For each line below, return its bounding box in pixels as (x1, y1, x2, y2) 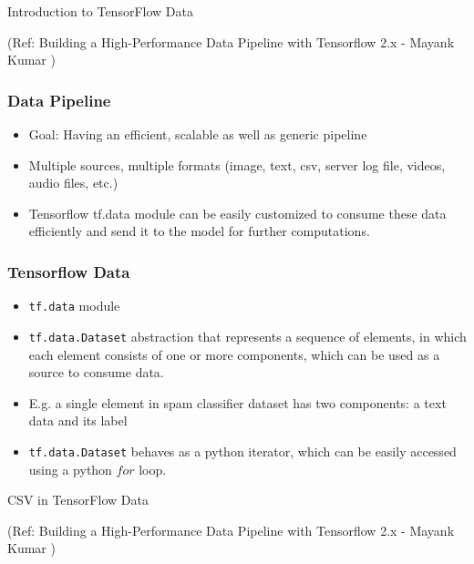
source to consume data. (28, 363, 164, 382)
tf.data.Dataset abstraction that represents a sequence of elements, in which (28, 326, 467, 345)
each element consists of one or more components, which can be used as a (28, 344, 440, 364)
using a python (28, 459, 112, 478)
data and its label (28, 411, 128, 430)
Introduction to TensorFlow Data (7, 2, 193, 20)
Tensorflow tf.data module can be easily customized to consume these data (28, 203, 447, 222)
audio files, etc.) (28, 173, 118, 192)
